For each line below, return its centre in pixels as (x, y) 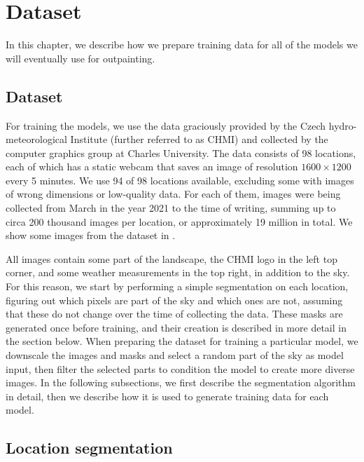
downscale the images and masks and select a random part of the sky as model (175, 355)
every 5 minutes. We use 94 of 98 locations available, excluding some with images (180, 180)
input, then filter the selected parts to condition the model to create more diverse (180, 368)
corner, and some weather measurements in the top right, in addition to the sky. (178, 272)
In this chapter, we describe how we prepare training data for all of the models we (182, 45)
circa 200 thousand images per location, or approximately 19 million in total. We (179, 221)
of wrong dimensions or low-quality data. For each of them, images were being (173, 194)
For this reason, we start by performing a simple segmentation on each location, (177, 286)
